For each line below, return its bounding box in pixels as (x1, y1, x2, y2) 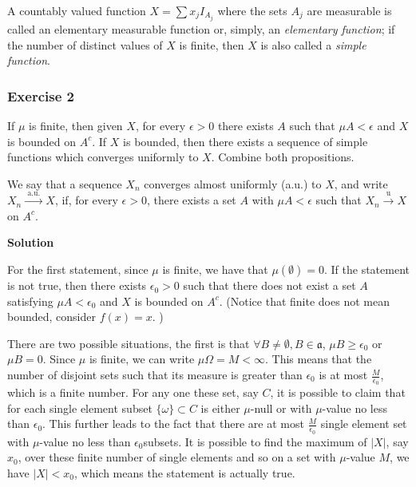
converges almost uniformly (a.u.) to (144, 175, 322, 192)
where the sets (217, 2, 287, 18)
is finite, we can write (89, 350, 195, 367)
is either (200, 399, 240, 416)
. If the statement (323, 261, 410, 278)
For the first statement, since (7, 261, 149, 278)
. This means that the (264, 350, 372, 367)
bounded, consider (7, 308, 96, 325)
